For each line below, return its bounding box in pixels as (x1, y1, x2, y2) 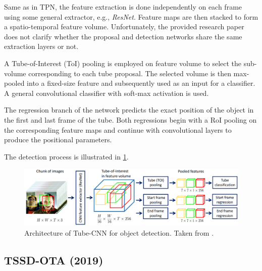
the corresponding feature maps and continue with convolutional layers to (4, 124, 232, 135)
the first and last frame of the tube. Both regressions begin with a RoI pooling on (4, 114, 257, 125)
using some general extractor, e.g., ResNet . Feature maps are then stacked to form (4, 11, 258, 22)
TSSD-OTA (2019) (4, 252, 103, 267)
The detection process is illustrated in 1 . (4, 151, 129, 161)
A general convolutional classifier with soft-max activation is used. (4, 87, 209, 98)
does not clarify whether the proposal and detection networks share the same (4, 31, 242, 41)
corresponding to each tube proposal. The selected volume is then (28, 68, 231, 78)
